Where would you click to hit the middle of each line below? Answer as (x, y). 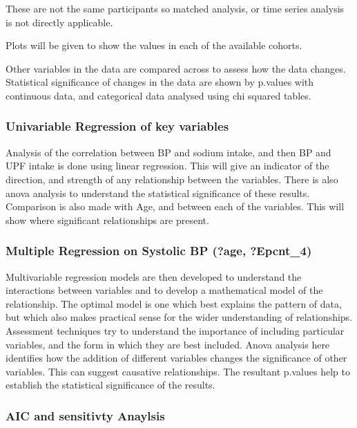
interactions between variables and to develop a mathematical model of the (164, 290)
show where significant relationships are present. (107, 220)
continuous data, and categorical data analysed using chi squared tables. (158, 95)
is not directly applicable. (59, 22)
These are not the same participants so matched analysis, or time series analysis (175, 8)
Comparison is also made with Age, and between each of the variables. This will (175, 206)
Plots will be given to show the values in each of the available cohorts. (154, 45)
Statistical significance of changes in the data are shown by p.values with (160, 82)
